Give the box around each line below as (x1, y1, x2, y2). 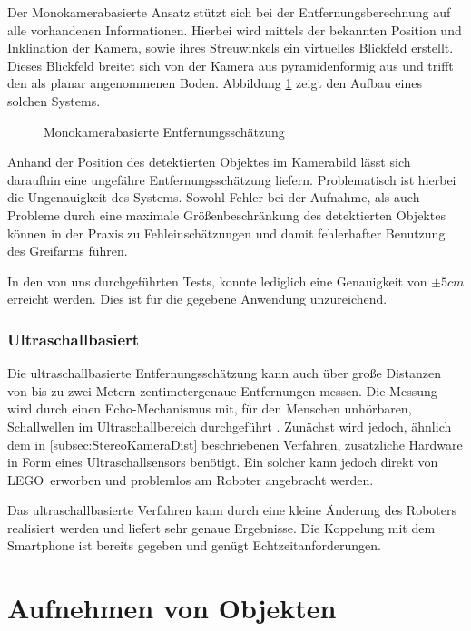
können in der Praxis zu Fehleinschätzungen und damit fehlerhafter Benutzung (7, 223, 446, 242)
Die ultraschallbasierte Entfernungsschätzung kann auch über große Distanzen (7, 364, 441, 383)
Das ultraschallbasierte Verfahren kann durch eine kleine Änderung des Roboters (7, 500, 456, 519)
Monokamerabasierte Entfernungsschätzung (44, 121, 285, 141)
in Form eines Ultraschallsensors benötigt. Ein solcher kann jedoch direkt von (7, 452, 438, 471)
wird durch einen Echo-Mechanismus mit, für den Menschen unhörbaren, (7, 399, 412, 418)
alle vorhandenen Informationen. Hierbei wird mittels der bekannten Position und (7, 20, 462, 39)
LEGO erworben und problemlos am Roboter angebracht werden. (7, 470, 374, 489)
